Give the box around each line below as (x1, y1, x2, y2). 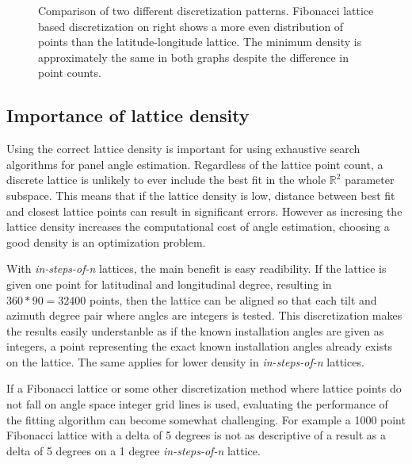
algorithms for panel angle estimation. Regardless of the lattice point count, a (6, 155, 383, 172)
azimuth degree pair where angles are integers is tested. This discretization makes (6, 307, 402, 324)
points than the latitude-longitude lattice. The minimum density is (38, 33, 362, 50)
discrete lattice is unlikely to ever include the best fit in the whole (6, 171, 326, 188)
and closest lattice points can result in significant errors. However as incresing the (6, 202, 402, 219)
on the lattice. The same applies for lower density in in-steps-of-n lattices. (6, 353, 364, 370)
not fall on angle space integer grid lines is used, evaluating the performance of (6, 396, 388, 412)
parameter (345, 171, 395, 188)
